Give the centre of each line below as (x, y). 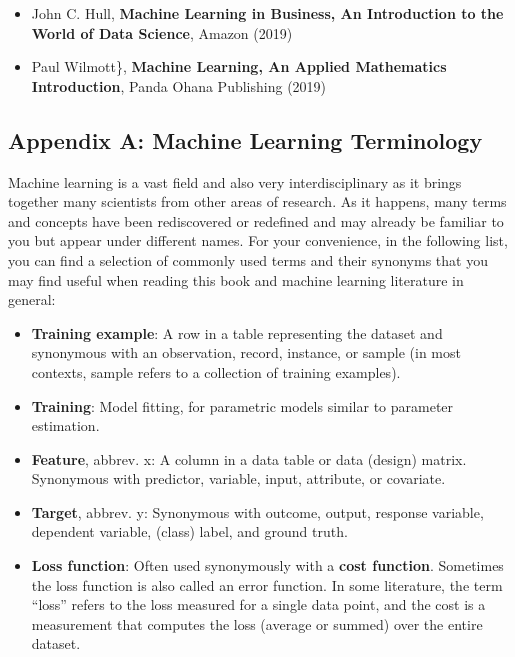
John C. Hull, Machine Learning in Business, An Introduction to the (267, 13)
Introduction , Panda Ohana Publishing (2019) (179, 85)
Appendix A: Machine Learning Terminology (245, 139)
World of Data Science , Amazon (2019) (162, 32)
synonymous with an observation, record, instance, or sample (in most (246, 352)
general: (32, 299)
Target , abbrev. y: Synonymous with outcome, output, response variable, (257, 511)
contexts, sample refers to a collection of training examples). (216, 371)
